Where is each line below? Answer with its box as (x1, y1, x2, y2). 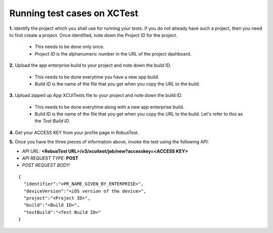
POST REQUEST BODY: (22, 162, 71, 168)
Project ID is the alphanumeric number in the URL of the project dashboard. (34, 51, 192, 57)
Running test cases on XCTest (9, 8, 139, 19)
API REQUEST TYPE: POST (22, 155, 78, 161)
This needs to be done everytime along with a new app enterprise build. (34, 104, 185, 110)
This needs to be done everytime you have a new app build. (34, 74, 159, 80)
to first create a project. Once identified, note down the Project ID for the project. (9, 32, 178, 38)
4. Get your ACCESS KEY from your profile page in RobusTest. (9, 129, 139, 135)
